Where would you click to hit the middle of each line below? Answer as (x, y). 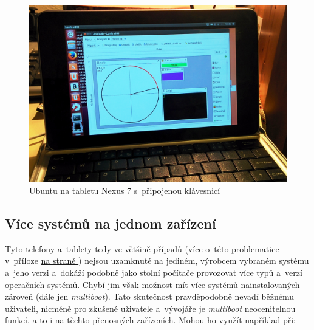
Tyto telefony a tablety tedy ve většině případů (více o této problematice (142, 248)
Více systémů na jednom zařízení (111, 223)
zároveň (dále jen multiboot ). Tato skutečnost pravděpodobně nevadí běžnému (150, 296)
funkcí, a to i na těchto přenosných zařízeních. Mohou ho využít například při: (151, 320)
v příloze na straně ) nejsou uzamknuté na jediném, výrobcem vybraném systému (157, 260)
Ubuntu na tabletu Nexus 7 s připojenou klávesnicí (125, 191)
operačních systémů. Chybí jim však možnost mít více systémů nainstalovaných (152, 284)
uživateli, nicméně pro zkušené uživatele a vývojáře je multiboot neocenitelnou (150, 308)
